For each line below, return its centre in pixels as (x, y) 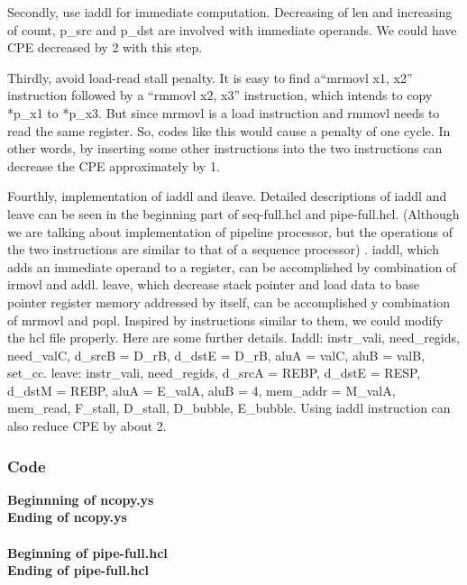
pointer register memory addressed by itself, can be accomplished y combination (229, 302)
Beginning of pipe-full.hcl (87, 552)
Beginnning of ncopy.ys (81, 499)
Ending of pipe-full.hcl (78, 570)
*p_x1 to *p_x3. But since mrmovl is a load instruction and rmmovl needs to (224, 112)
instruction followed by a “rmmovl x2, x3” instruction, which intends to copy (220, 95)
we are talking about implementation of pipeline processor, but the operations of (230, 231)
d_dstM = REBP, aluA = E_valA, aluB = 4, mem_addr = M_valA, (201, 390)
